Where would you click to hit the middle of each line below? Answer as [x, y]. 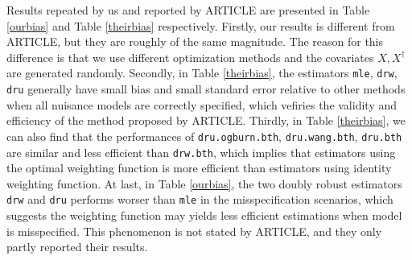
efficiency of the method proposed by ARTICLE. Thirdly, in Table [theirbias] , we [206, 120]
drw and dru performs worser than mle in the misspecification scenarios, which [200, 199]
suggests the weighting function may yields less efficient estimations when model [204, 215]
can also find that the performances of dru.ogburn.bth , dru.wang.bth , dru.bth [204, 136]
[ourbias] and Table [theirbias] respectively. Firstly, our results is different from [201, 25]
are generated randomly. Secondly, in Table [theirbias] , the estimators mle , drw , [202, 73]
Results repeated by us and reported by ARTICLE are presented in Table [188, 10]
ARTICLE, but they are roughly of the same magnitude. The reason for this [195, 41]
